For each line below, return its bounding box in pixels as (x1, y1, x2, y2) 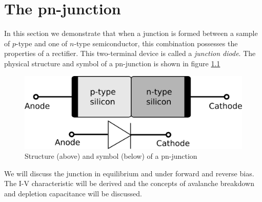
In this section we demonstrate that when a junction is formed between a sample (4, 28, 258, 39)
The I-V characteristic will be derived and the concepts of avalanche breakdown (4, 178, 254, 189)
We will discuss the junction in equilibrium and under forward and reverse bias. (4, 168, 254, 178)
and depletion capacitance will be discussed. (4, 188, 142, 198)
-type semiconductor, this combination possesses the (74, 38, 238, 48)
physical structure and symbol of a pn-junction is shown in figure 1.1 (4, 58, 220, 68)
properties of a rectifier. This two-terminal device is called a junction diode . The (4, 48, 256, 59)
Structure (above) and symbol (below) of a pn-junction (25, 151, 197, 161)
